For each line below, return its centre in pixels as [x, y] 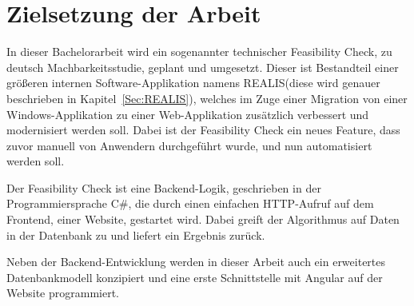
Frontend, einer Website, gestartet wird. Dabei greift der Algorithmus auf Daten [203, 219]
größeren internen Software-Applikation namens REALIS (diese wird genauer [193, 83]
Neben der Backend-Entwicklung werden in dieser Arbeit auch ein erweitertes [196, 262]
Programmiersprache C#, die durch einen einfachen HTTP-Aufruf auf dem [190, 203]
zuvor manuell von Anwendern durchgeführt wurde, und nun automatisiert [189, 145]
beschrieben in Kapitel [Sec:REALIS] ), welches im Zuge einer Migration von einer [207, 98]
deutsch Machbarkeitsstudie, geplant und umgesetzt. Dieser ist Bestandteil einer [203, 67]
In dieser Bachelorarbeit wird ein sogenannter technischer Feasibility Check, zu [199, 52]
